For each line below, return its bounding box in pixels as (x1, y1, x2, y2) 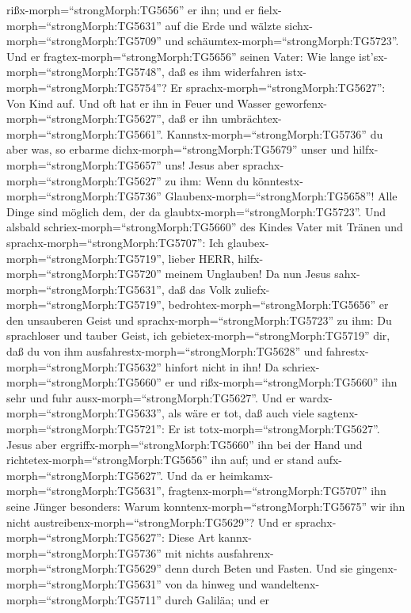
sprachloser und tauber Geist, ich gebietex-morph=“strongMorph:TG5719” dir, (6, 327, 390, 344)
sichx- (284, 17, 313, 33)
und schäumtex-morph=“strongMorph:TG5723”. (165, 32, 399, 49)
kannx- (218, 529, 252, 546)
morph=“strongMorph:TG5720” (6, 265, 162, 282)
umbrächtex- (221, 110, 282, 127)
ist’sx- (359, 48, 388, 64)
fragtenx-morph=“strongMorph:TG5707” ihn (168, 482, 386, 499)
